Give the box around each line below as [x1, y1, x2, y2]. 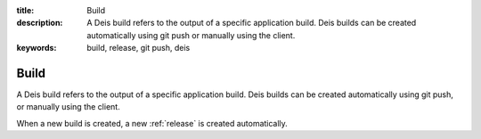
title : [16, 5, 35, 15]
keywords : [16, 43, 57, 53]
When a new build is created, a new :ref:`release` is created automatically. [16, 118, 289, 128]
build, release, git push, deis [86, 43, 191, 53]
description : [16, 18, 63, 29]
